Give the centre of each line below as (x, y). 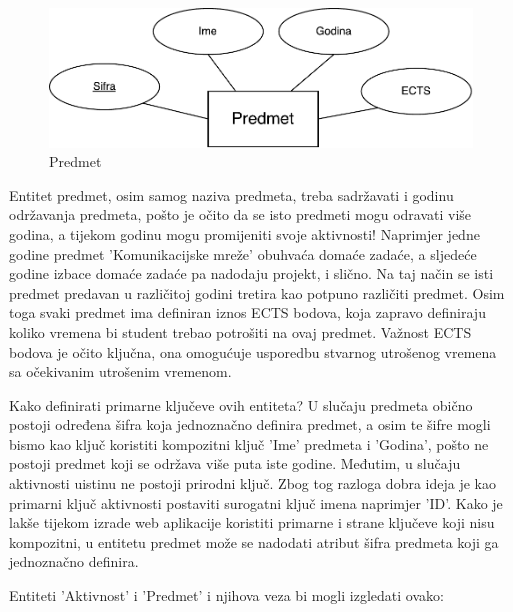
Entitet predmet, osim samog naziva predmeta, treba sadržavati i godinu (231, 194)
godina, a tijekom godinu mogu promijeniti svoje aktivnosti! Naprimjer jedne (244, 233)
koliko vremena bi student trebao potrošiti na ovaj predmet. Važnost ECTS (240, 331)
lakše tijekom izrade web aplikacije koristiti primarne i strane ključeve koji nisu (252, 522)
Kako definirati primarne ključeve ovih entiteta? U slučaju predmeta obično (241, 404)
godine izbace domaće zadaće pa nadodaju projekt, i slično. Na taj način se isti (251, 273)
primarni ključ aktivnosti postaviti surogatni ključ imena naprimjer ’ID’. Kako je (256, 502)
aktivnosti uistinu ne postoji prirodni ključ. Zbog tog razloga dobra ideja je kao (252, 483)
